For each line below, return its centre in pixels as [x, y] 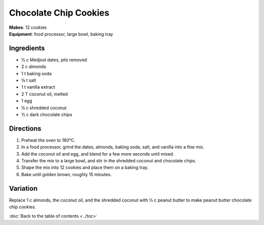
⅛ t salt [29, 80]
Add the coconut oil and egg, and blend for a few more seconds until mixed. [98, 154]
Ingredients [27, 48]
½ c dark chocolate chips [47, 114]
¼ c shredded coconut [44, 108]
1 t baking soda [36, 73]
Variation [23, 188]
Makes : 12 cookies [28, 27]
